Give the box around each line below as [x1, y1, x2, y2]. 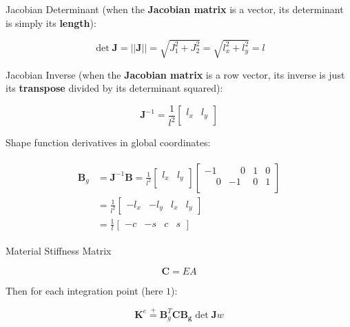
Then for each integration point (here [6, 283, 163, 297]
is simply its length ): [6, 15, 96, 30]
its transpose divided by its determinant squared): [6, 81, 223, 95]
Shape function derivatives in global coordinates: [6, 135, 211, 150]
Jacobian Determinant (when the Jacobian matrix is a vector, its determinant [6, 2, 344, 16]
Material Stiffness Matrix [6, 244, 112, 258]
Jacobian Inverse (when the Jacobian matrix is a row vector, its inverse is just [6, 67, 345, 81]
